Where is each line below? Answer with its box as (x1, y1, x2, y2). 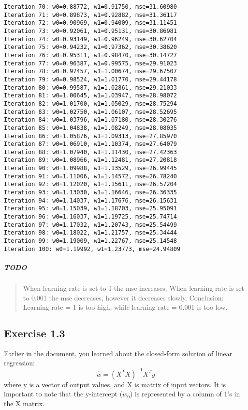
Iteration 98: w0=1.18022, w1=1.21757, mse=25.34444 (4, 229, 177, 237)
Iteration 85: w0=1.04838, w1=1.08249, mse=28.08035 (4, 124, 177, 131)
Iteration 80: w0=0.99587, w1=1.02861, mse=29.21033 (4, 84, 177, 91)
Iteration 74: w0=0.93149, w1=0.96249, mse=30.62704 (4, 35, 177, 43)
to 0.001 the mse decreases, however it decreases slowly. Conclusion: (23, 292, 224, 302)
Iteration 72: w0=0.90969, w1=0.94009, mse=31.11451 (4, 19, 177, 27)
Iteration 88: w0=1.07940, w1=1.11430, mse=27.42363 (4, 148, 177, 156)
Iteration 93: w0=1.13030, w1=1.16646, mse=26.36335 (4, 189, 177, 196)
